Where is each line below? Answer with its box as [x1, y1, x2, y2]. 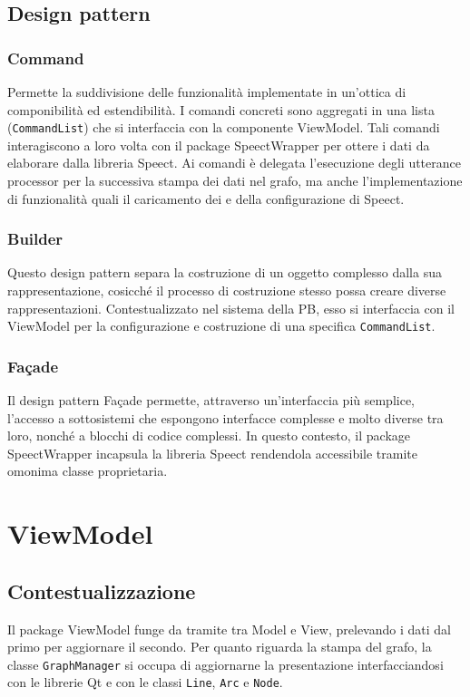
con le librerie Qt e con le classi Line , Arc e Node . [7, 673, 283, 692]
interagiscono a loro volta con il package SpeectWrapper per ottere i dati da [7, 135, 430, 154]
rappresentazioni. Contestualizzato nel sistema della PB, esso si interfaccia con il [7, 298, 455, 317]
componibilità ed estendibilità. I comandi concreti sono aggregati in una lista [7, 100, 435, 119]
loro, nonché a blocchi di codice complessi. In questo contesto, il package [7, 426, 411, 445]
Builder [7, 227, 64, 250]
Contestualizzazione [7, 576, 196, 605]
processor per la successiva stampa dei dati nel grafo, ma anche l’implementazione [7, 171, 463, 190]
